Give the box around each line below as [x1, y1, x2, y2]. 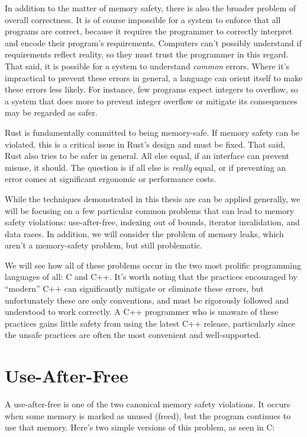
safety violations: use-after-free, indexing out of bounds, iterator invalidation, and [5, 216, 300, 228]
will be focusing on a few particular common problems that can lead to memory [5, 204, 295, 216]
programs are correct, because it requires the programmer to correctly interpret [5, 25, 293, 37]
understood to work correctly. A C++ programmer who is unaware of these [5, 305, 279, 318]
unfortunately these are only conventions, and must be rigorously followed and [5, 294, 289, 306]
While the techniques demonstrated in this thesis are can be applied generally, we [5, 192, 300, 205]
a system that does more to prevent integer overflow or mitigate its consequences [5, 94, 298, 107]
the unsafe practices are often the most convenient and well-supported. [5, 328, 261, 341]
